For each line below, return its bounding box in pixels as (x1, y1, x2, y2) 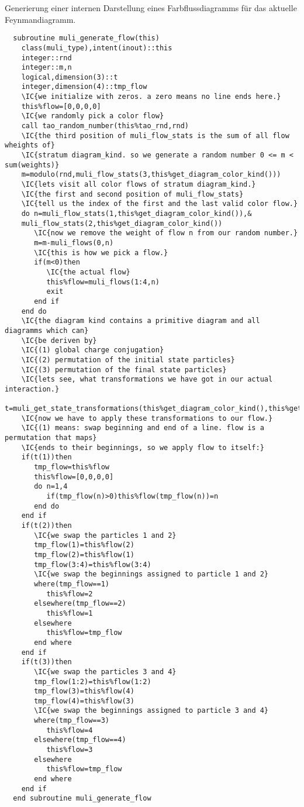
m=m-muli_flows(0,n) (34, 238, 114, 247)
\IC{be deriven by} (21, 336, 97, 345)
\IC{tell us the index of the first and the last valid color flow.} (21, 200, 298, 208)
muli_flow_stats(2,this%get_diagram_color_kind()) (21, 219, 223, 228)
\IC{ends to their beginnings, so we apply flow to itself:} (21, 443, 264, 452)
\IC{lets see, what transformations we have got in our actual (21, 375, 273, 384)
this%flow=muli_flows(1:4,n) (46, 277, 160, 286)
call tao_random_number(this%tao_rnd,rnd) (21, 122, 189, 131)
